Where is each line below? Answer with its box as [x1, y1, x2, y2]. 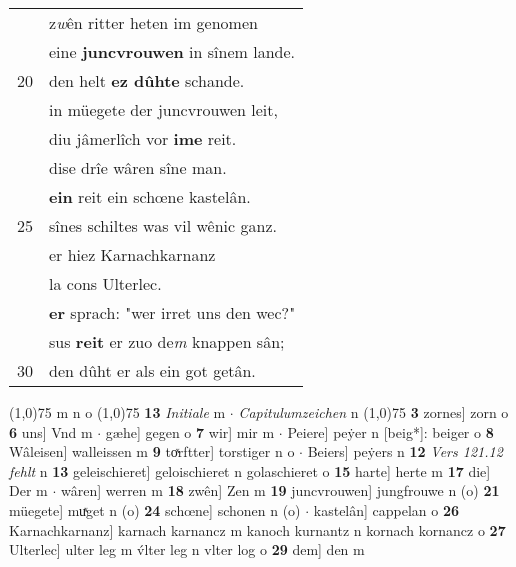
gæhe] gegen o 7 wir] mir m [105, 421, 275, 442]
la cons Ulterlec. [49, 272, 162, 295]
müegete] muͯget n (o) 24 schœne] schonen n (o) [9, 499, 301, 520]
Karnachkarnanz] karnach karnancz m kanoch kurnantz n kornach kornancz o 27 [9, 519, 506, 540]
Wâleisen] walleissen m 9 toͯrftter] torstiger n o [9, 441, 295, 462]
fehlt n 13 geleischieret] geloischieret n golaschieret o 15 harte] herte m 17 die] [9, 460, 491, 481]
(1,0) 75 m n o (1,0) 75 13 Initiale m [9, 402, 226, 422]
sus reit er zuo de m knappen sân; [49, 330, 285, 353]
